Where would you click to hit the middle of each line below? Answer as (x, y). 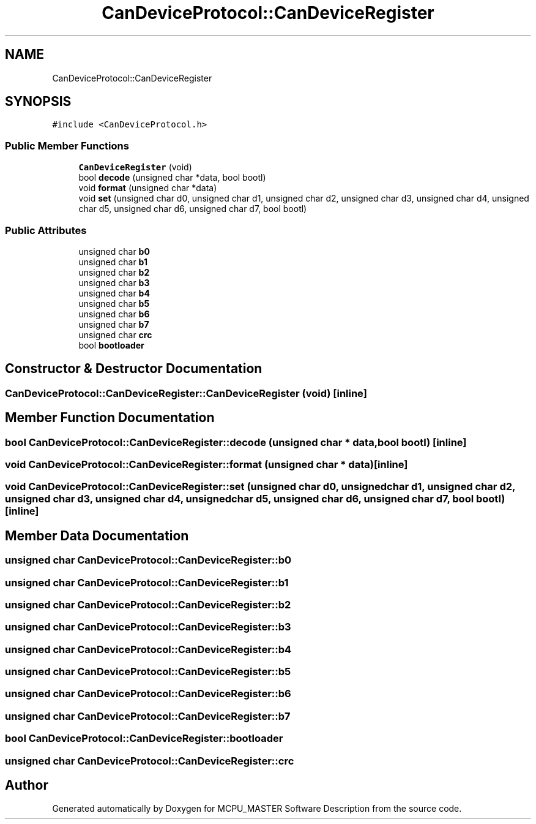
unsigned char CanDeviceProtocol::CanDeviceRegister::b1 (147, 582)
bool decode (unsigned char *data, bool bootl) (172, 178)
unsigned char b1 (113, 262)
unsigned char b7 (114, 324)
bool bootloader (111, 345)
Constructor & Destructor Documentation (134, 369)
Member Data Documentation (97, 535)
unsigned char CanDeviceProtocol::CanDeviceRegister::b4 (148, 649)
